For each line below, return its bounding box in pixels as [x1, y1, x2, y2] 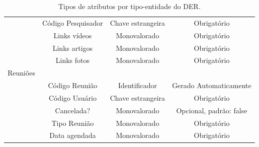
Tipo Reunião [51, 117, 94, 128]
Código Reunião [48, 80, 98, 91]
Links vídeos [53, 30, 92, 40]
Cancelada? [55, 105, 91, 115]
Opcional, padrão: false [176, 105, 247, 115]
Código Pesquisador [42, 17, 103, 28]
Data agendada [49, 130, 96, 140]
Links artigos [52, 42, 93, 53]
